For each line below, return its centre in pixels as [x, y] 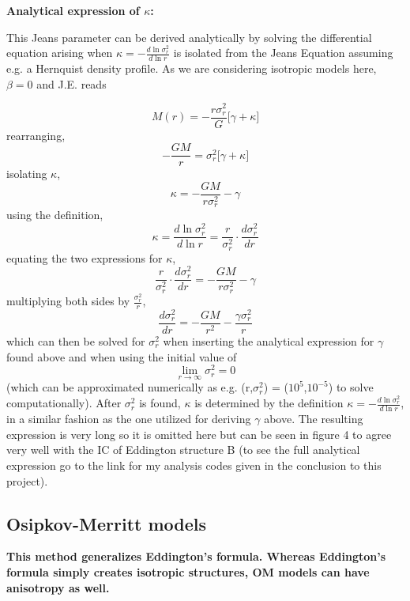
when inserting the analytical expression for [269, 340]
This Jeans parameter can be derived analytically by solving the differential [189, 37]
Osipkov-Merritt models [107, 523]
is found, [160, 403]
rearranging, [36, 135]
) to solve [351, 387]
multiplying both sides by [68, 301]
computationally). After [64, 403]
